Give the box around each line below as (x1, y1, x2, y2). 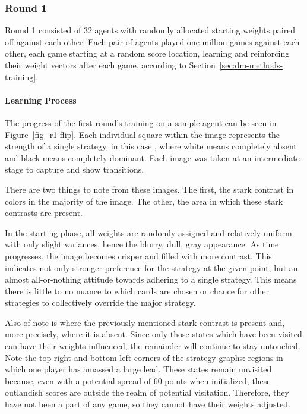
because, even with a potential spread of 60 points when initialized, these (5, 374, 271, 387)
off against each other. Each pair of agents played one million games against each (5, 35, 300, 48)
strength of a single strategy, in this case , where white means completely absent (5, 140, 297, 152)
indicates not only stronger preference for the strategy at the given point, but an (5, 261, 298, 274)
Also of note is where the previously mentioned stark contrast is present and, (5, 316, 285, 328)
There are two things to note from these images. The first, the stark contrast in (5, 183, 294, 195)
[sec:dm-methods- (219, 59, 283, 71)
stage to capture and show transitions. (5, 163, 144, 175)
